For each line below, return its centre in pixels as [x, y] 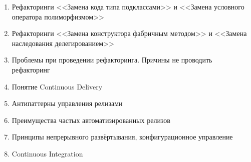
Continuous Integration [47, 153]
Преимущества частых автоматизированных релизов [91, 120]
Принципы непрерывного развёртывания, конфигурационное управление [122, 137]
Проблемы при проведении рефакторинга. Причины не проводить [112, 60]
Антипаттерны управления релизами [67, 103]
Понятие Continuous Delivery [57, 86]
